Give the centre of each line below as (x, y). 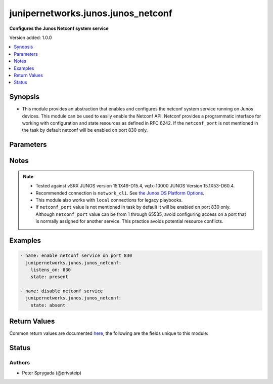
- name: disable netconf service (61, 291)
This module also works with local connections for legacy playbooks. (109, 200)
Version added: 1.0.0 (31, 37)
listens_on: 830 (51, 270)
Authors (20, 363)
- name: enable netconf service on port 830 (76, 256)
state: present (49, 277)
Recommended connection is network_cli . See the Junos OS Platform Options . (120, 193)
